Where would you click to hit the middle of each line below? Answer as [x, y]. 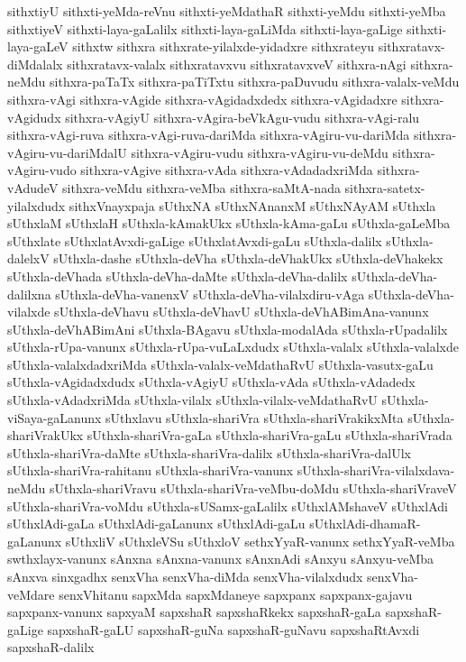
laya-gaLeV [38, 46]
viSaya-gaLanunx [55, 417]
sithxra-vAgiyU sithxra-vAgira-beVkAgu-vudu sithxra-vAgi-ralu [242, 117]
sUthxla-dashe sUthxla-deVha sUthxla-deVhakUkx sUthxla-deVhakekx [248, 258]
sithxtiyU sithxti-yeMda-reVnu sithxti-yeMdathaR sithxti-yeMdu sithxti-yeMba [227, 11]
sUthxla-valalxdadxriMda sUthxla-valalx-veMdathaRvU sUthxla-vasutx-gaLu [220, 364]
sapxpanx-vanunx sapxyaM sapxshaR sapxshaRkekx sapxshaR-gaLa [194, 612]
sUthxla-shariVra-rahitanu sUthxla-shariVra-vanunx [151, 470]
